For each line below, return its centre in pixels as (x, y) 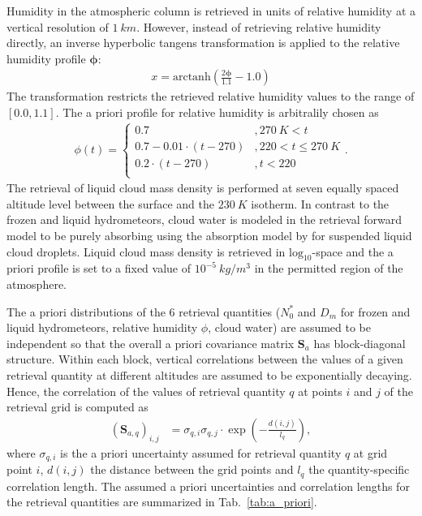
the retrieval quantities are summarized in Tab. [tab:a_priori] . (162, 502)
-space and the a (353, 251)
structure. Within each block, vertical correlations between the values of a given (205, 359)
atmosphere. (37, 284)
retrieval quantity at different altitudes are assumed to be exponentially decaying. (209, 374)
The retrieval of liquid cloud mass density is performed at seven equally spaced (203, 188)
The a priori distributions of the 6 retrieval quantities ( (144, 311)
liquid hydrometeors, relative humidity (102, 327)
